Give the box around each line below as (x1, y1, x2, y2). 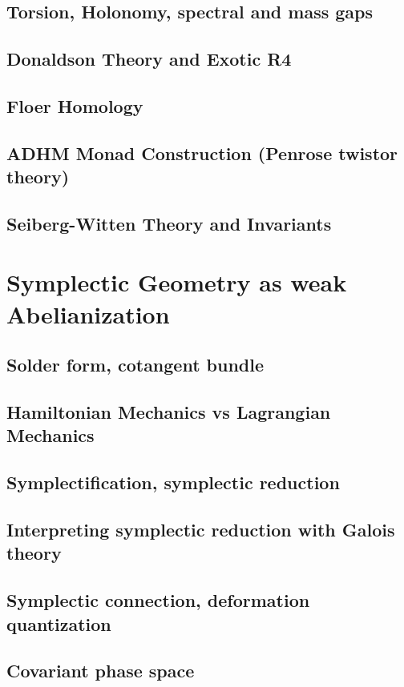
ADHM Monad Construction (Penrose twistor (6, 140, 398, 165)
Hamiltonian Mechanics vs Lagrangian (6, 400, 331, 424)
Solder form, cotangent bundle (6, 352, 265, 377)
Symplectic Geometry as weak (6, 266, 347, 299)
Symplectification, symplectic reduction (6, 470, 340, 495)
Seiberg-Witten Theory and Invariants (6, 211, 332, 235)
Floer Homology (6, 93, 143, 118)
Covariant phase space (6, 658, 195, 683)
